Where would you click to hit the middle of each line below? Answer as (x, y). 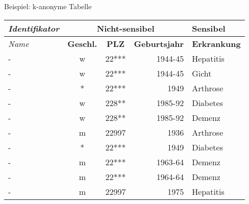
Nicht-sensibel (126, 28)
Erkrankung (216, 43)
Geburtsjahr (159, 43)
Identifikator (34, 28)
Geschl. (82, 43)
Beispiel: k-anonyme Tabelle (48, 6)
